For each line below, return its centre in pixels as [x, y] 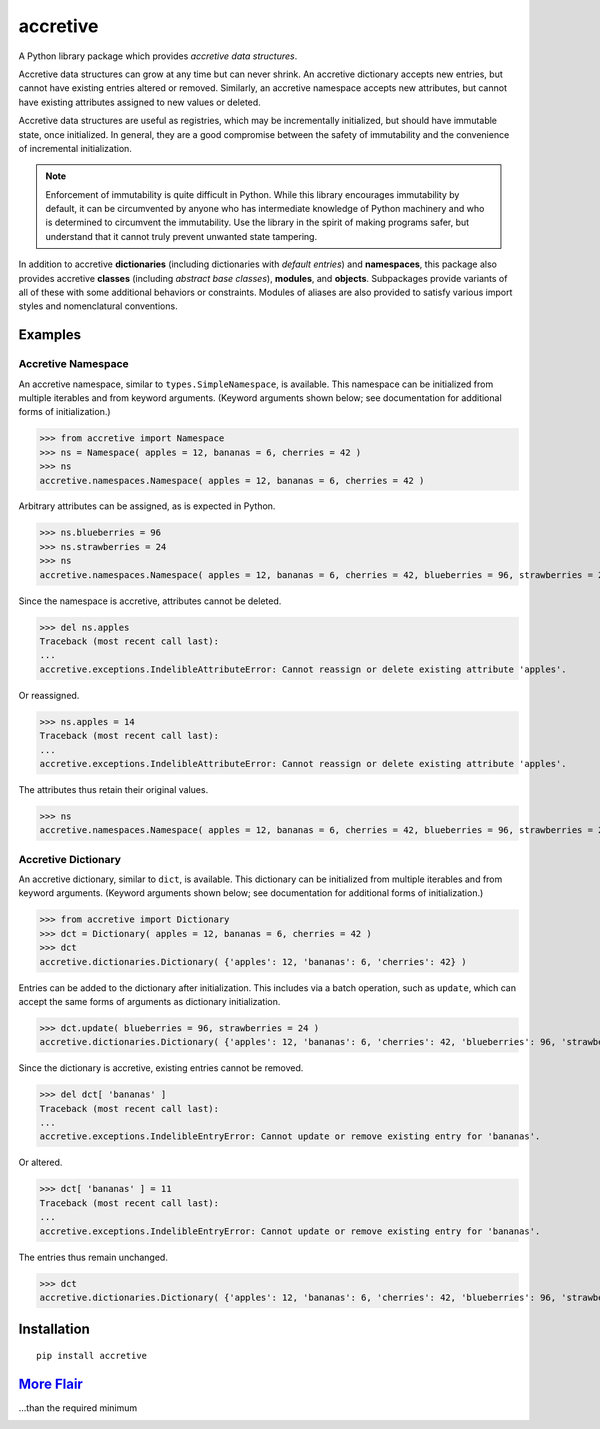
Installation [54, 1329]
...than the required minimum [78, 1407]
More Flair [51, 1383]
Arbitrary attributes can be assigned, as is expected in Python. [147, 506]
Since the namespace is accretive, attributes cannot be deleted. [150, 601]
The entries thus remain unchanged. [93, 1257]
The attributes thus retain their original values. [113, 789]
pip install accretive [92, 1355]
